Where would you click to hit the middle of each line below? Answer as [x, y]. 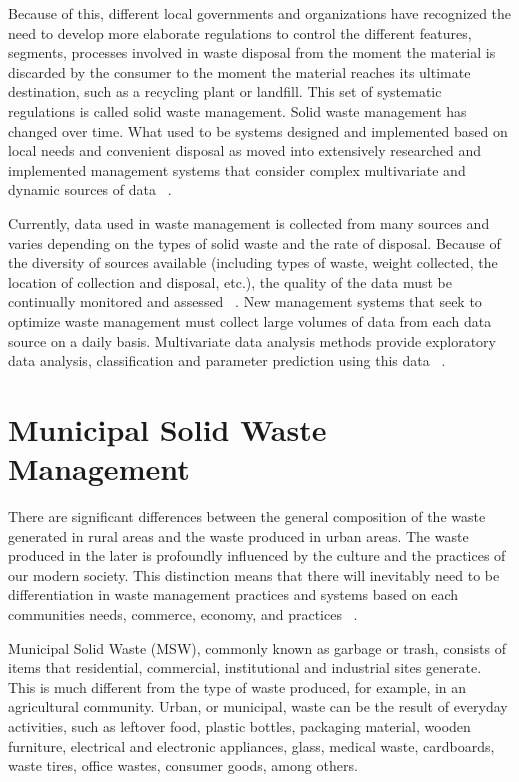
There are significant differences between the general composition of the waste [247, 516]
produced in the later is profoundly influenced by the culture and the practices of [257, 555]
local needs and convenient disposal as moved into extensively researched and [245, 150]
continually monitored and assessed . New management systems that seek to [245, 301]
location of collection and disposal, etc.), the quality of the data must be [230, 281]
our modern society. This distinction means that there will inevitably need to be [254, 574]
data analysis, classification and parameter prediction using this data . [227, 360]
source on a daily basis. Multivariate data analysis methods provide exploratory [252, 340]
